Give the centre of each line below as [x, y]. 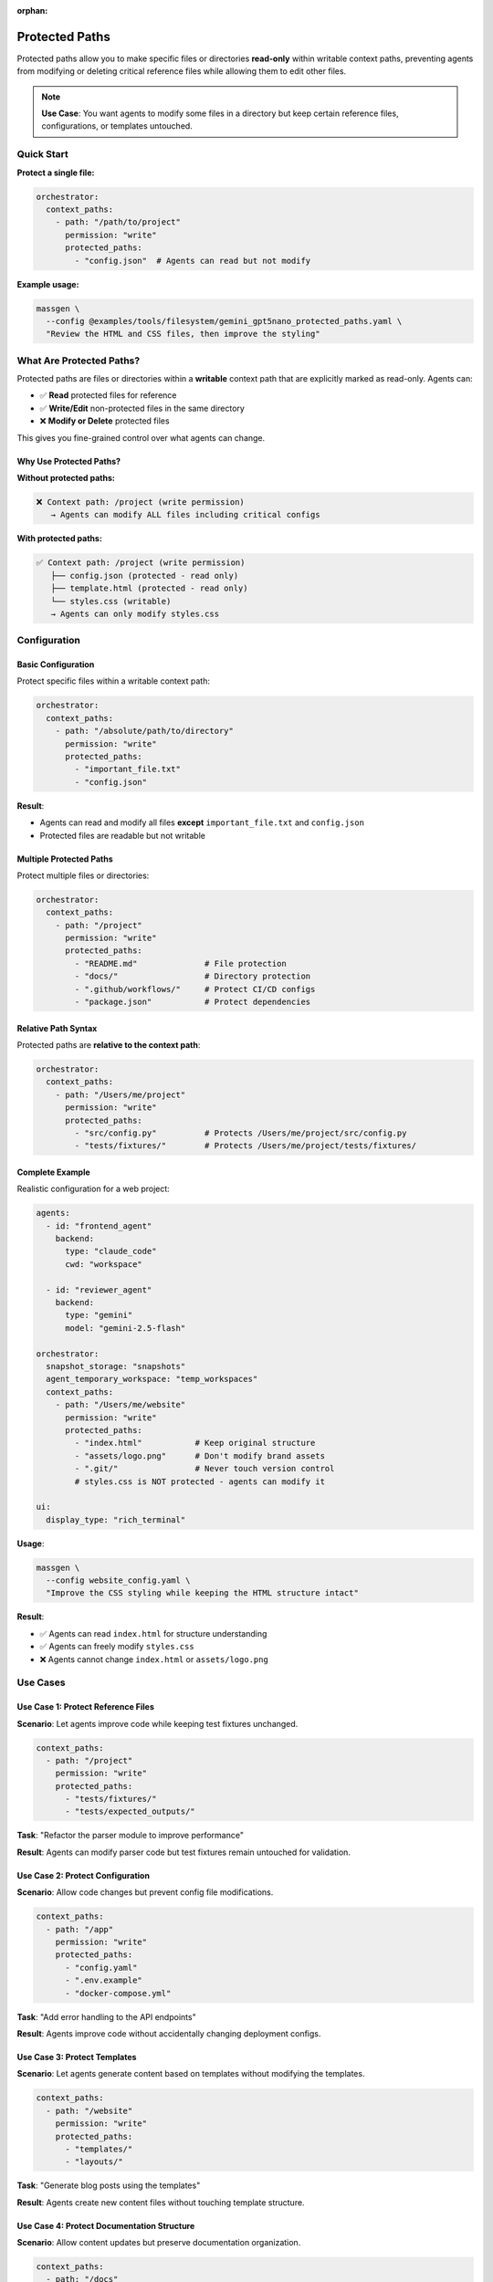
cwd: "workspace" [104, 1264]
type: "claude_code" [111, 1251]
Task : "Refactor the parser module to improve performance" [130, 1836]
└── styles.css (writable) [111, 601]
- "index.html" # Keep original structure [195, 1443]
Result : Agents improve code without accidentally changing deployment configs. [169, 2033]
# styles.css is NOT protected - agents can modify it [200, 1481]
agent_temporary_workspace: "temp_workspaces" [152, 1379]
